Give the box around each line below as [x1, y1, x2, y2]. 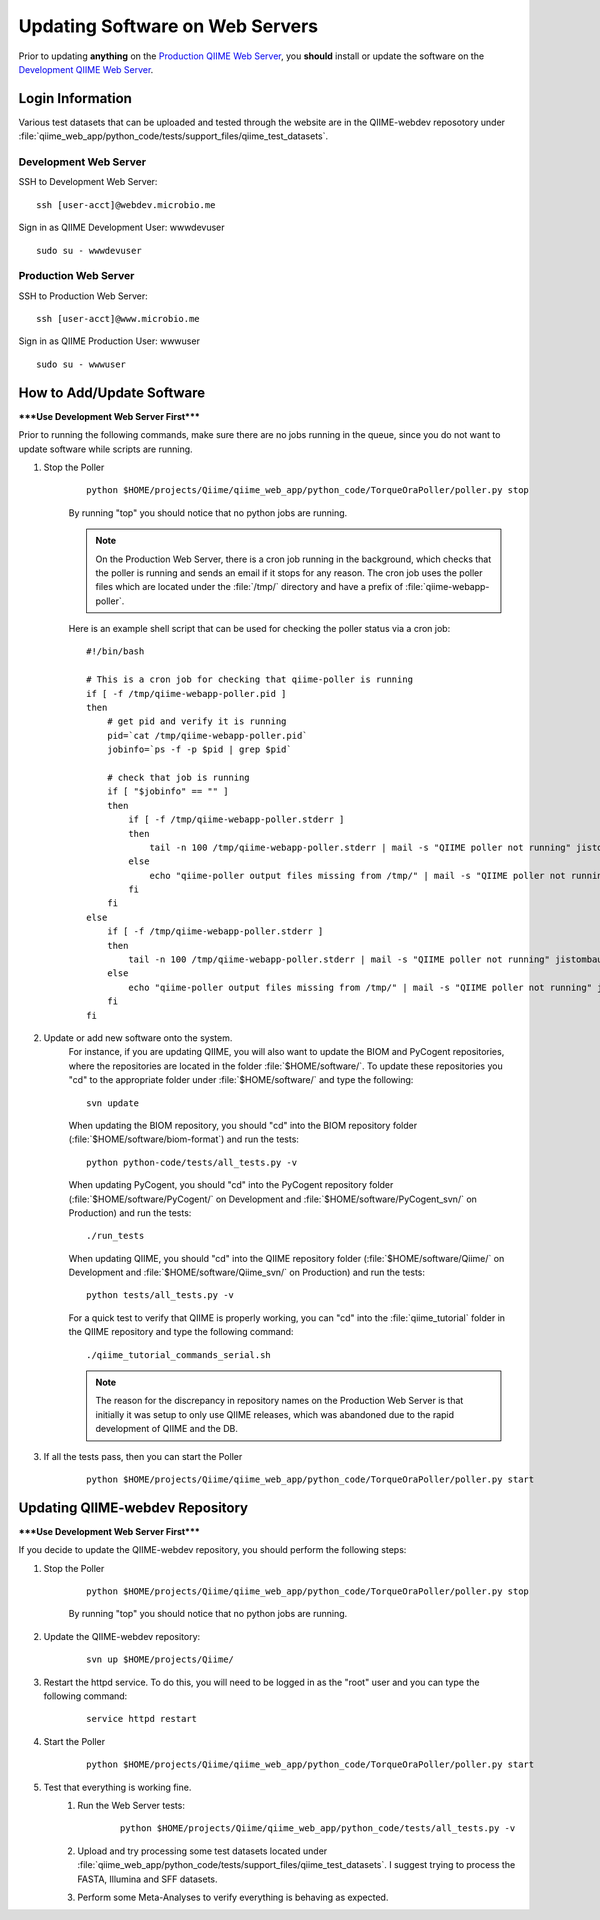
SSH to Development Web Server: [18, 176, 158, 188]
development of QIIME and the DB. [95, 1423, 239, 1435]
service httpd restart [86, 1713, 198, 1725]
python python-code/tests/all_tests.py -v [86, 1156, 298, 1168]
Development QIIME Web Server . [18, 63, 154, 75]
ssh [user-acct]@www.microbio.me [36, 313, 200, 325]
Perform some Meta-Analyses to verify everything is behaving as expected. [77, 1891, 389, 1903]
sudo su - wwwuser [36, 358, 127, 370]
